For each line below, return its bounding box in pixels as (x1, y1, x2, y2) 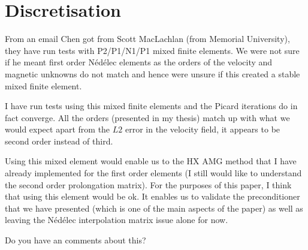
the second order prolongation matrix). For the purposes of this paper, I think (5, 178, 292, 191)
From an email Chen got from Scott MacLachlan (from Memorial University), (5, 32, 290, 45)
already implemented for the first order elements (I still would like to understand (5, 167, 302, 179)
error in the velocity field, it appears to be (125, 123, 280, 135)
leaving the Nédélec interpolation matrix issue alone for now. (5, 213, 228, 226)
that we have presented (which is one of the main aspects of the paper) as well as (5, 201, 303, 214)
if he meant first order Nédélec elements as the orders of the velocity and (5, 56, 273, 68)
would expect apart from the (5, 123, 110, 135)
